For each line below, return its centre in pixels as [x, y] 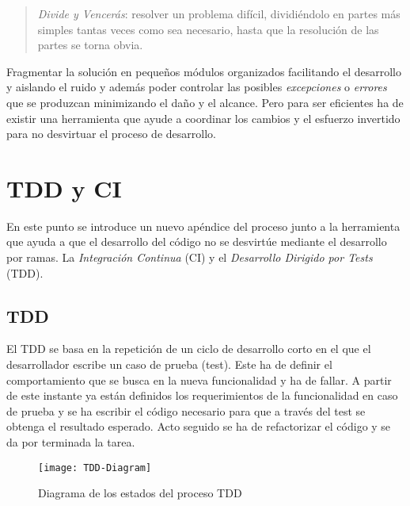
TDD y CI [64, 188]
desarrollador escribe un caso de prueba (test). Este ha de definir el [169, 364]
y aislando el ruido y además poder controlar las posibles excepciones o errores [197, 87]
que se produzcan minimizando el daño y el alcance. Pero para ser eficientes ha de [205, 102]
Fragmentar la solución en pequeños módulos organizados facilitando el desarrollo [204, 71]
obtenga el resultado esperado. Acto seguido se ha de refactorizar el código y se [199, 426]
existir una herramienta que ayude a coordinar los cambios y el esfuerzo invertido [203, 118]
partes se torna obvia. [90, 45]
